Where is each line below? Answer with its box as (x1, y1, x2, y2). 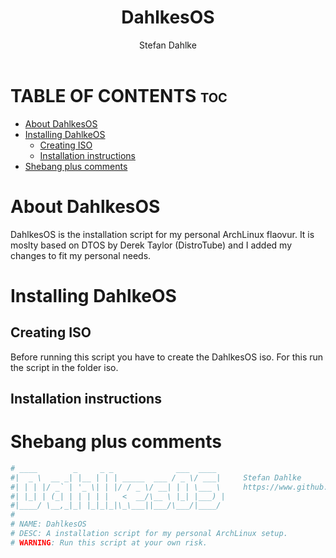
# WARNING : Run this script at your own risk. (10, 537, 208, 548)
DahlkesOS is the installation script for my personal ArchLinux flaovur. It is (10, 228, 315, 240)
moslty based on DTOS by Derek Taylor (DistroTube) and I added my (10, 239, 293, 251)
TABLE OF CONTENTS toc (10, 84, 228, 107)
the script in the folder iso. (10, 361, 119, 373)
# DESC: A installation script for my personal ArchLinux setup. (10, 529, 288, 539)
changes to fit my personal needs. (10, 249, 152, 261)
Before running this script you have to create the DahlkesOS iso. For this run (10, 351, 324, 363)
